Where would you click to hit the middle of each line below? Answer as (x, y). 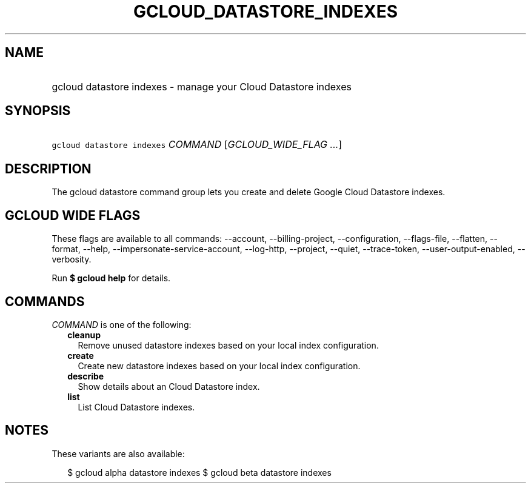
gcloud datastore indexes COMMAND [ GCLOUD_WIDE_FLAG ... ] (197, 145)
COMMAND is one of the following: (122, 324)
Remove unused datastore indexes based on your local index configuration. (228, 345)
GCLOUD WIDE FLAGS (73, 215)
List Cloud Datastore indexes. (136, 407)
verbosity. (72, 259)
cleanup (84, 335)
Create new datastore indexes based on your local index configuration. (219, 366)
